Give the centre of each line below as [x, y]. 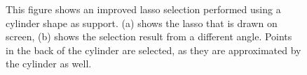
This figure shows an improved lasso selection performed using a [143, 9]
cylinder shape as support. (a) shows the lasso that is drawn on [142, 23]
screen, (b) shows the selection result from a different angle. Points [149, 36]
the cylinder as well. [49, 64]
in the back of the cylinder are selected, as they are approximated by [153, 50]
